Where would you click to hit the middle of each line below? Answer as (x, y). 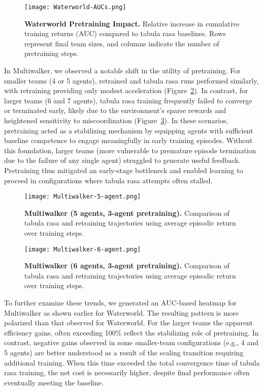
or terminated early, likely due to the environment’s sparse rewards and (115, 110)
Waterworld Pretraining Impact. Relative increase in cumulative (132, 23)
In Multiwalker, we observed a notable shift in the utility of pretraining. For (122, 71)
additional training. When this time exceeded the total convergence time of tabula (132, 362)
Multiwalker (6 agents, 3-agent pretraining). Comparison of (127, 266)
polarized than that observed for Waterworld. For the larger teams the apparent (128, 323)
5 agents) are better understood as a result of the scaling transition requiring (124, 352)
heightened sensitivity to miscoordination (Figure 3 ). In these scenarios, (116, 120)
